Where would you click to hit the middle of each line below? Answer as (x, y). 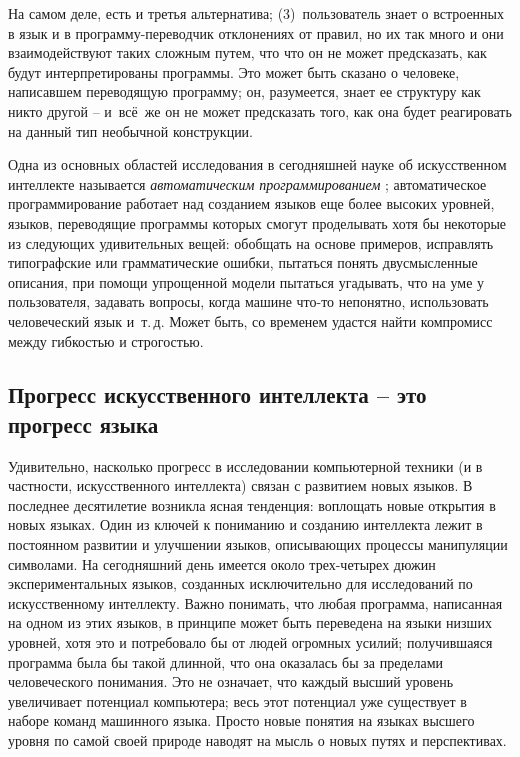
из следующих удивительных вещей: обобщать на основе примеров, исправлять (251, 242)
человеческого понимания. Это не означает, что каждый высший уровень (231, 681)
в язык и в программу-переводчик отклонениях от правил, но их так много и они (256, 32)
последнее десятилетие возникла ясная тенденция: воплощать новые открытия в (252, 504)
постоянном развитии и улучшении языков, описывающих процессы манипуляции (258, 544)
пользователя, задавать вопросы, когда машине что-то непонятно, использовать (248, 301)
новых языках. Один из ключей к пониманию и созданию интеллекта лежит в (245, 524)
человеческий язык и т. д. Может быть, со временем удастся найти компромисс (250, 320)
